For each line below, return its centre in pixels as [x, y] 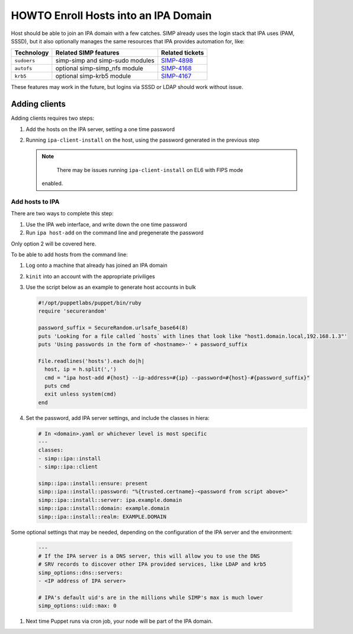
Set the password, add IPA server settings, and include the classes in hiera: [118, 418]
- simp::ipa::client [68, 467]
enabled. [52, 183]
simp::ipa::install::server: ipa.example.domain [110, 500]
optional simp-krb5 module [93, 76]
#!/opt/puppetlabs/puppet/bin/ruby [90, 303]
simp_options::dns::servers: [81, 573]
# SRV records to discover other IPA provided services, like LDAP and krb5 [152, 564]
